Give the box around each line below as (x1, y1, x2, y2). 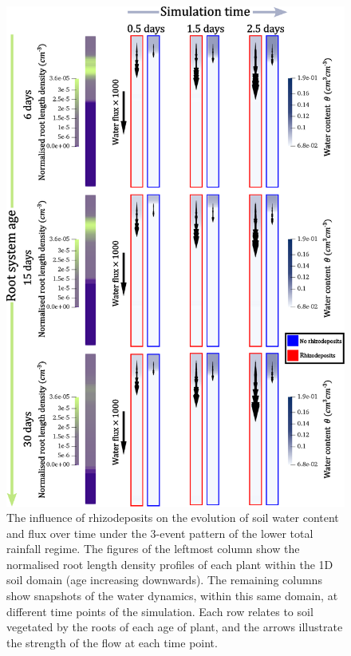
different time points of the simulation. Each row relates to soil (6, 603, 314, 619)
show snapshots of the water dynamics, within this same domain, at (6, 587, 338, 604)
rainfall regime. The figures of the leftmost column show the (6, 540, 300, 557)
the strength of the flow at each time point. (6, 634, 218, 650)
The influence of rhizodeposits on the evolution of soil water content (6, 509, 339, 526)
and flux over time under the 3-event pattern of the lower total (6, 524, 314, 541)
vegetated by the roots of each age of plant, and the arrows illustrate (6, 618, 343, 635)
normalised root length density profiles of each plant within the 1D (6, 555, 333, 572)
